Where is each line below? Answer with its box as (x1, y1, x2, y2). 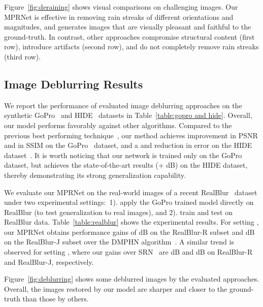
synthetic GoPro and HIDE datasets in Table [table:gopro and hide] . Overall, (4, 110, 252, 120)
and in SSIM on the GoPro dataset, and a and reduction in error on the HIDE (4, 140, 252, 150)
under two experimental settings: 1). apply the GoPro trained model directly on (4, 197, 254, 207)
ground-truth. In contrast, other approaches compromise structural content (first (4, 31, 255, 42)
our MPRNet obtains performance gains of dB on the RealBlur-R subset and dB (4, 226, 255, 237)
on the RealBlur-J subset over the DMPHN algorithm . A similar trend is (4, 236, 234, 247)
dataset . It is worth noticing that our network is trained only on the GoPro (4, 149, 242, 160)
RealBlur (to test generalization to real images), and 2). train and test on (4, 206, 233, 217)
